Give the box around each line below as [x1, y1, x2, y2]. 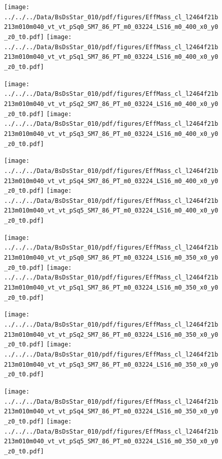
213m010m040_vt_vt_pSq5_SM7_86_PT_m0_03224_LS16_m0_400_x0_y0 [4, 207, 218, 215]
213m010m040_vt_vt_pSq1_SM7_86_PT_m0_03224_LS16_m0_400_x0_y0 [4, 53, 218, 61]
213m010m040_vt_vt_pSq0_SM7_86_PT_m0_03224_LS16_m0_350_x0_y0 [4, 254, 218, 262]
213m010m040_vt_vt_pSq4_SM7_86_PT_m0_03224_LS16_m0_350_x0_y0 [4, 408, 218, 415]
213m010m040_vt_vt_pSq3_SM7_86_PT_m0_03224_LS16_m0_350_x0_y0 [4, 361, 218, 368]
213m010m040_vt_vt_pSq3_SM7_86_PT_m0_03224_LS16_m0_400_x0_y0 [4, 130, 218, 137]
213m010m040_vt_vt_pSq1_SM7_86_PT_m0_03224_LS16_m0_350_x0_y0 [4, 284, 218, 292]
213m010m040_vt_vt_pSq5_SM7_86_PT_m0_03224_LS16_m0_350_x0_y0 [4, 438, 218, 445]
